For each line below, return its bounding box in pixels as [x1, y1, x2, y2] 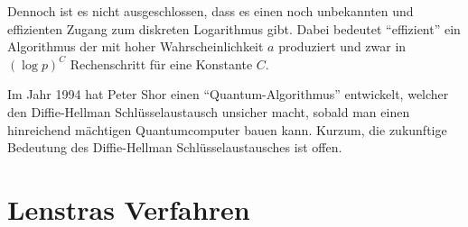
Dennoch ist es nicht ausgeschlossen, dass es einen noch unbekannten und [7, 2, 414, 20]
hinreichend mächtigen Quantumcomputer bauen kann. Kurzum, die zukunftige [7, 120, 447, 139]
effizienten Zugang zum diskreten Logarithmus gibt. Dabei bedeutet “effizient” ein [7, 19, 461, 38]
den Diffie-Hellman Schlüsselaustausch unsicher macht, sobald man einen [7, 102, 410, 121]
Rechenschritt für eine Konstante [70, 54, 253, 73]
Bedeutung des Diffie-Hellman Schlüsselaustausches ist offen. [7, 138, 342, 157]
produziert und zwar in [278, 37, 407, 56]
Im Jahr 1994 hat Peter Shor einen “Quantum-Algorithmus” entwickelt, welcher [7, 85, 449, 104]
